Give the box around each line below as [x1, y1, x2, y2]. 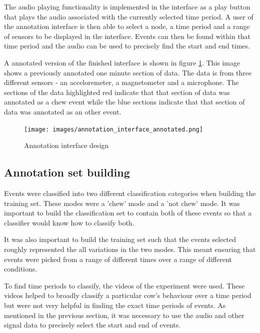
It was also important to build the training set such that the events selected [4, 234, 236, 244]
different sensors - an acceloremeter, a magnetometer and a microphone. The [4, 77, 239, 87]
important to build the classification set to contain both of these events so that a [4, 207, 252, 218]
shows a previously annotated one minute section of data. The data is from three [4, 67, 252, 77]
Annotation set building [4, 164, 130, 180]
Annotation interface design [24, 140, 109, 150]
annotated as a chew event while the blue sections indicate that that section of [4, 96, 245, 107]
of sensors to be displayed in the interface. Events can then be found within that [4, 30, 251, 41]
